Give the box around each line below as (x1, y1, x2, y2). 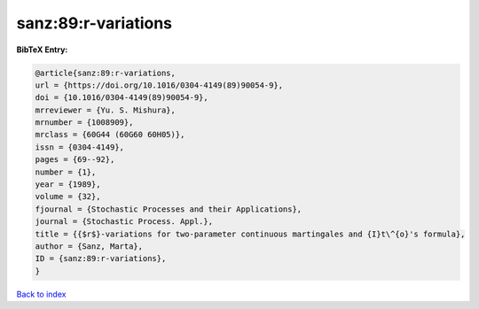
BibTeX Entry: (16, 44, 68, 55)
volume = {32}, (35, 191, 101, 202)
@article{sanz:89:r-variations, (35, 67, 177, 78)
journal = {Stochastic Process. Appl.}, (35, 217, 213, 227)
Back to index (16, 289, 67, 299)
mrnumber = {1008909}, (35, 118, 134, 127)
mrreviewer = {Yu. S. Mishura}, (35, 104, 177, 115)
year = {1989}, (35, 180, 101, 189)
